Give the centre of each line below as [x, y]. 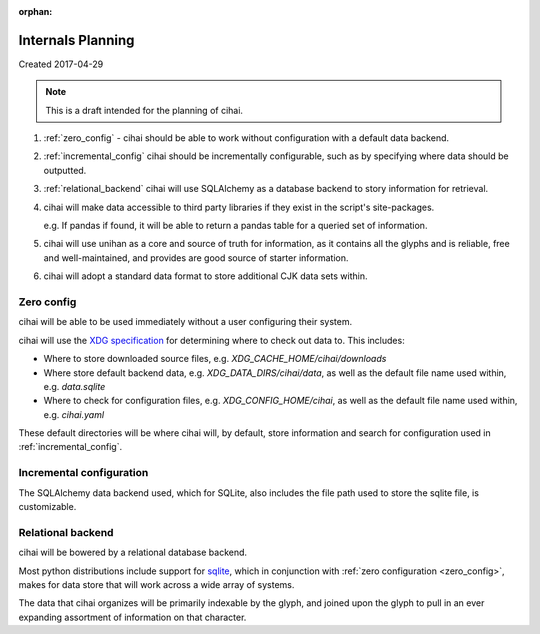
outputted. [65, 170]
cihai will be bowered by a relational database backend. [133, 552]
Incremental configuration [83, 473]
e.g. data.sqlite [74, 386]
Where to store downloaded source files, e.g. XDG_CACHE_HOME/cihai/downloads [215, 359]
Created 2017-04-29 [61, 64]
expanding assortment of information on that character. [132, 617]
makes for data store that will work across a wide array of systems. [156, 584]
